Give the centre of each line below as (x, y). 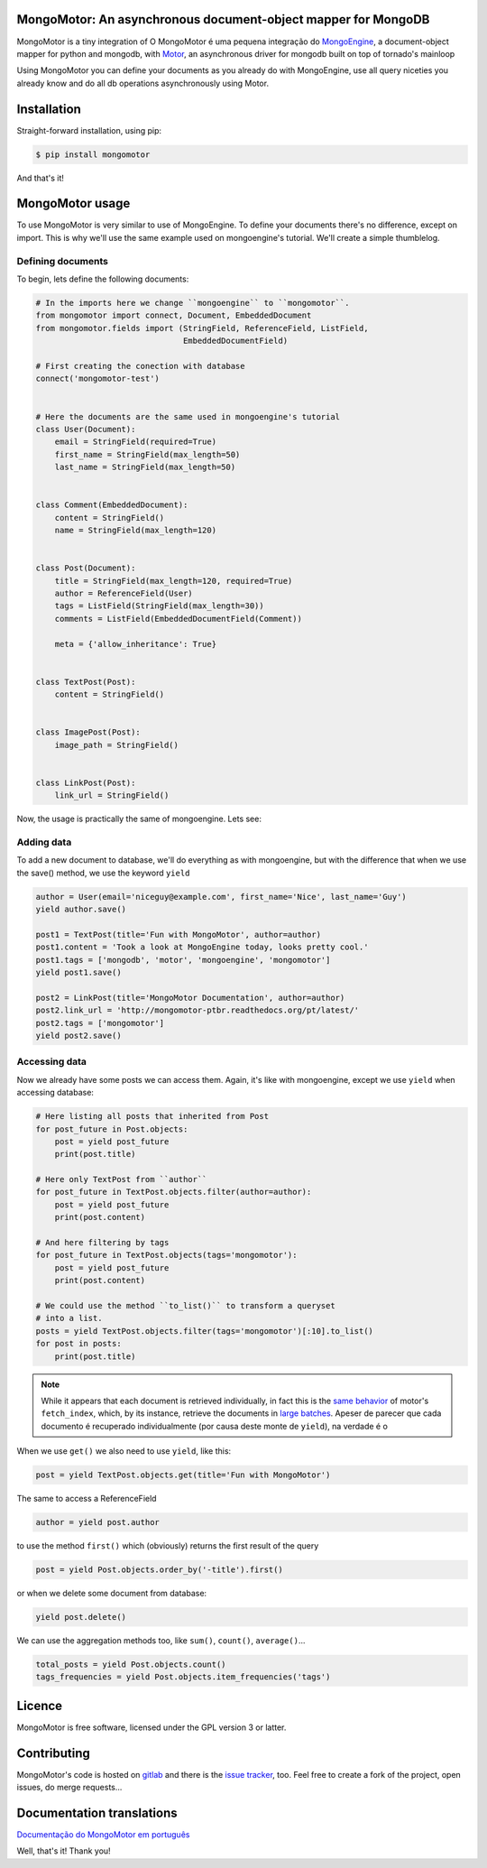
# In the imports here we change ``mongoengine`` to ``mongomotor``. (193, 303)
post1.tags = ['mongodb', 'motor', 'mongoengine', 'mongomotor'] (183, 960)
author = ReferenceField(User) (124, 593)
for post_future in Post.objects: (112, 1129)
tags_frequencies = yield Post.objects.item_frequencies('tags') (183, 1677)
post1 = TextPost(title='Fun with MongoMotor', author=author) (179, 934)
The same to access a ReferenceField (87, 1499)
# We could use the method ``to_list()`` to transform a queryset (185, 1305)
